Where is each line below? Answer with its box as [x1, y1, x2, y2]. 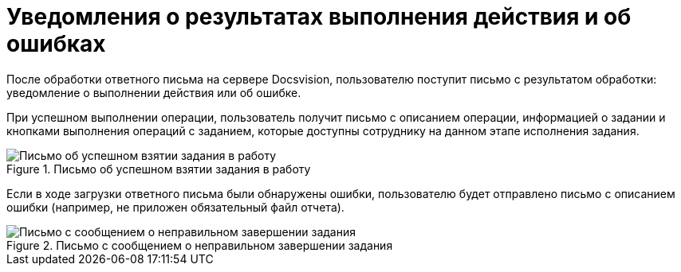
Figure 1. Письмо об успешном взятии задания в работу [6, 161, 311, 176]
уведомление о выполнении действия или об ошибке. [6, 85, 301, 99]
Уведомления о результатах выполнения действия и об [6, 3, 632, 30]
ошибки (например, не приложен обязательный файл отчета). [6, 200, 344, 214]
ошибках [6, 30, 106, 57]
